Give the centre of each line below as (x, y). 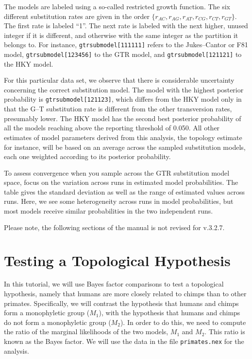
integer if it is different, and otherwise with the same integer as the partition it (121, 35)
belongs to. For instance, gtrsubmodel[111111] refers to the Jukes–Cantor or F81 (126, 45)
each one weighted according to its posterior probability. (87, 156)
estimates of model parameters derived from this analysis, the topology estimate (123, 137)
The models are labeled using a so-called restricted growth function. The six (117, 6)
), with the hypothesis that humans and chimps (169, 313)
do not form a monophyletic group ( (58, 322)
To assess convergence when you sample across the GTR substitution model (117, 172)
